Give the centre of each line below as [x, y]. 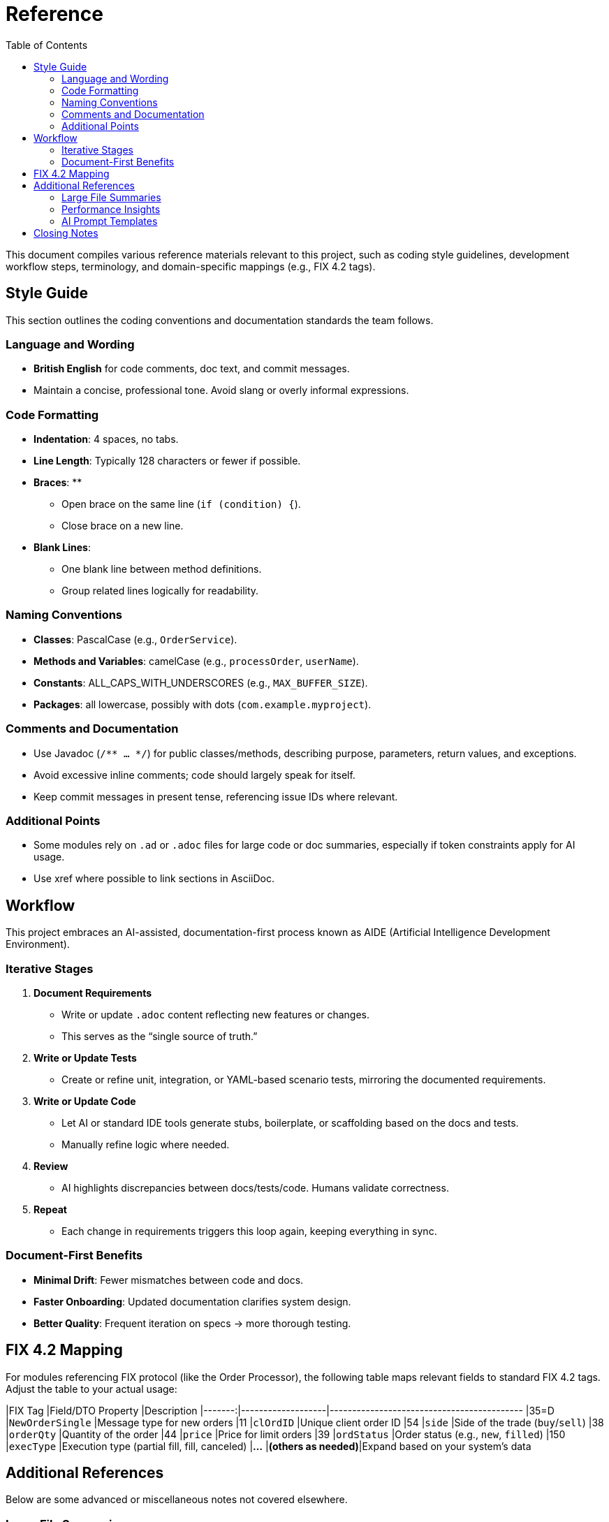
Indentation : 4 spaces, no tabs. [106, 439]
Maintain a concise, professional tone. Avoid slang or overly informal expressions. [221, 390]
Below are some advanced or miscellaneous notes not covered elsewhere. [177, 1500]
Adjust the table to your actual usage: [91, 1389]
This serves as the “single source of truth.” [160, 1036]
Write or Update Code [85, 1101]
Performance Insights [111, 209]
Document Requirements [93, 993]
